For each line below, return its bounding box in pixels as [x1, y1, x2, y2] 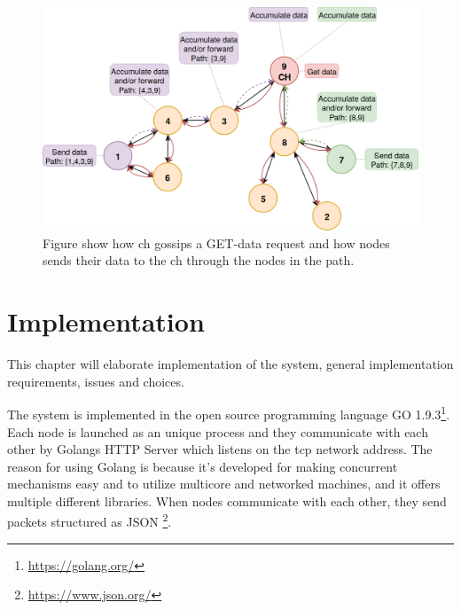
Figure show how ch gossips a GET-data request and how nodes [43, 233, 390, 252]
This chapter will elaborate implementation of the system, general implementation [7, 355, 454, 373]
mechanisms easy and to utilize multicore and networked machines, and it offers [7, 474, 441, 493]
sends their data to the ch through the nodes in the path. [43, 251, 355, 270]
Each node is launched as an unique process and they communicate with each [7, 422, 428, 441]
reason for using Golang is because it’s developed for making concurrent [7, 457, 398, 475]
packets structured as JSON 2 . [7, 510, 172, 531]
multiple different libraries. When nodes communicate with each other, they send [7, 491, 447, 510]
